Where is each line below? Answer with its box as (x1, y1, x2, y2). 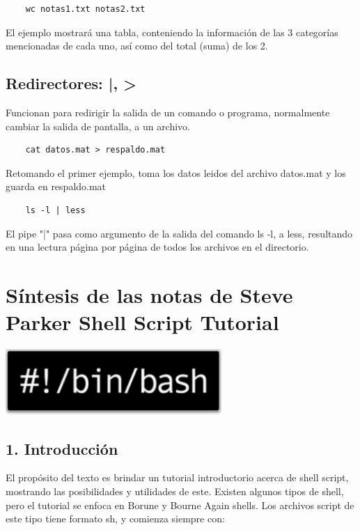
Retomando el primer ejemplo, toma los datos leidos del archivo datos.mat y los (6, 165, 346, 180)
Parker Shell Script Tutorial (6, 308, 279, 336)
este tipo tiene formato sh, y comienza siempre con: (6, 511, 225, 526)
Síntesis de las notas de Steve (6, 280, 293, 309)
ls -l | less (25, 205, 86, 215)
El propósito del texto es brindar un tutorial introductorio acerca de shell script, (6, 470, 349, 485)
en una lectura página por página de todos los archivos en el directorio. (6, 240, 309, 254)
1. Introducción (6, 437, 118, 459)
